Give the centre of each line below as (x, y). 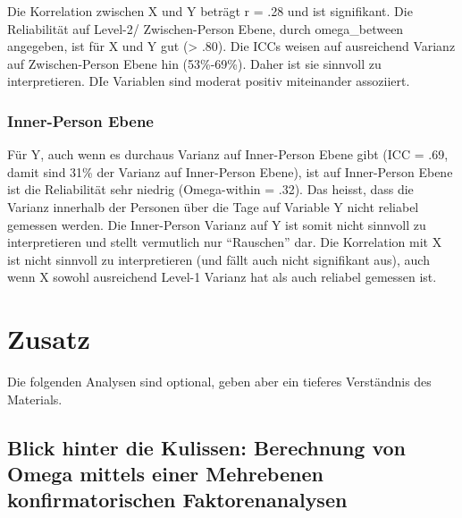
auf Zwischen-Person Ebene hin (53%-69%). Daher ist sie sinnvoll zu (194, 63)
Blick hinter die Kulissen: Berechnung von (207, 447)
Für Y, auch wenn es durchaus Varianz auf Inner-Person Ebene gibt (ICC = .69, (228, 154)
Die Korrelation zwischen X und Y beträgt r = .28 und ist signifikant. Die (210, 11)
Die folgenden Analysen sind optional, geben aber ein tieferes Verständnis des (219, 382)
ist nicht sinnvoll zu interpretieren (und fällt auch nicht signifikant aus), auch (218, 259)
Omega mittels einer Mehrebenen (165, 474)
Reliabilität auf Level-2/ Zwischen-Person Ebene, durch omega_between (206, 28)
